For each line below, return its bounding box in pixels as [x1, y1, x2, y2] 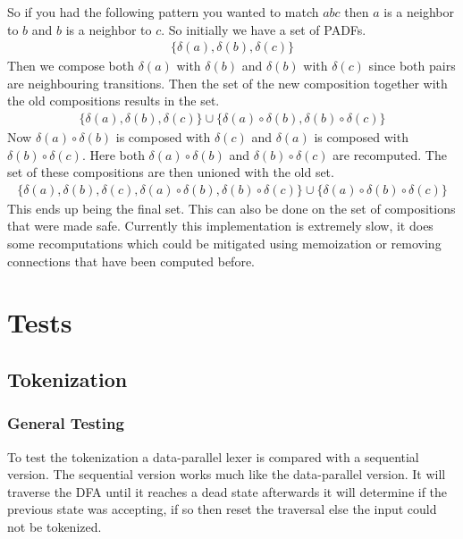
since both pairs [368, 56, 456, 75]
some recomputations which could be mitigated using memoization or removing [7, 234, 442, 253]
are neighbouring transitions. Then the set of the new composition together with [7, 73, 448, 92]
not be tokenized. [7, 517, 102, 535]
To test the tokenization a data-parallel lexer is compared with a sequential [7, 447, 419, 466]
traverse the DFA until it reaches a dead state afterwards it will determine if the [7, 482, 448, 501]
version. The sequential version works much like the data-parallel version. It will [7, 465, 446, 484]
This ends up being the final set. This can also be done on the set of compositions [7, 198, 456, 217]
